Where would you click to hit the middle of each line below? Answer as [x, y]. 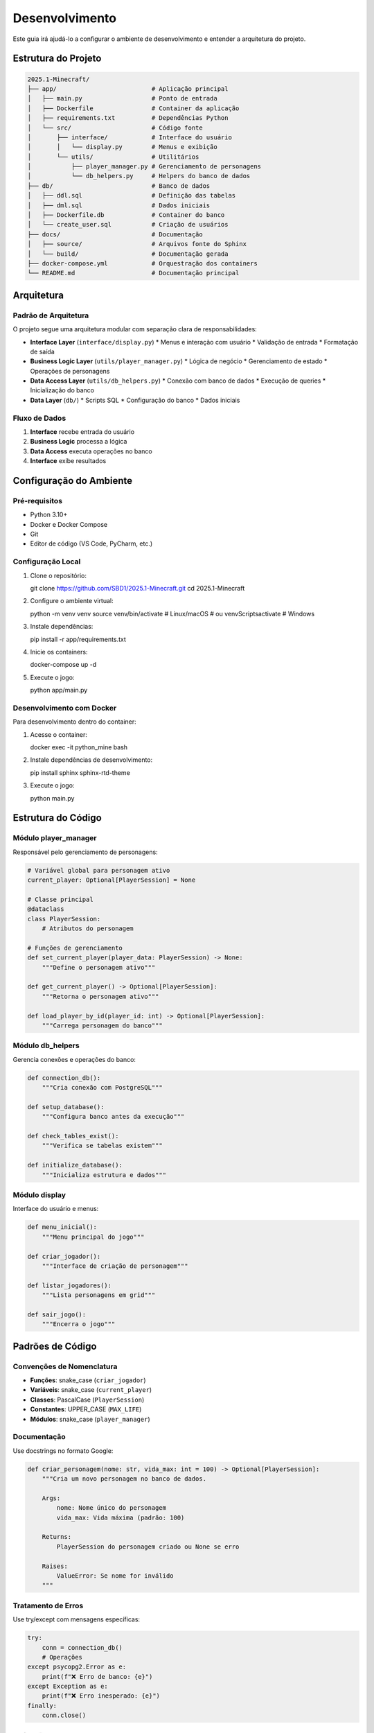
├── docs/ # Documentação [115, 234]
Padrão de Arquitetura [51, 315]
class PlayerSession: [64, 919]
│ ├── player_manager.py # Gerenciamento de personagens [144, 167]
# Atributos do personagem [88, 929]
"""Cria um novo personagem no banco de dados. [124, 1479]
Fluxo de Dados [39, 418]
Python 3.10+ [49, 515]
